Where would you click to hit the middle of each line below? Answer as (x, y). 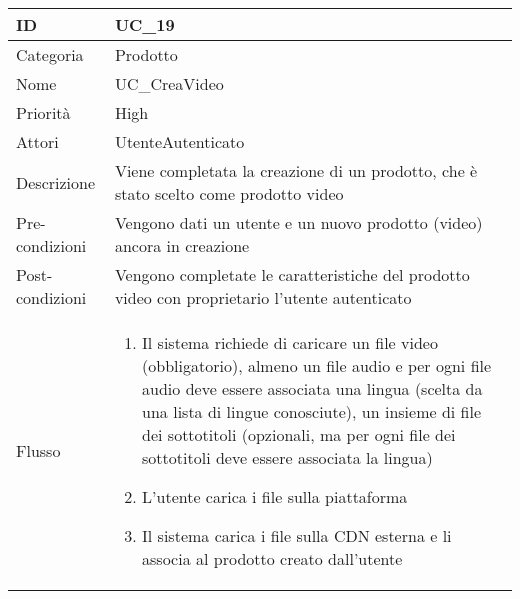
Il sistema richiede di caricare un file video (290, 342)
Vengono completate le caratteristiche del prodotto (292, 274)
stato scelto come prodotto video (229, 193)
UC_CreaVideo (169, 83)
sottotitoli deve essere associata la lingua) (287, 457)
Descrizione (56, 182)
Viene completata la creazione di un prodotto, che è (296, 170)
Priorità (43, 112)
